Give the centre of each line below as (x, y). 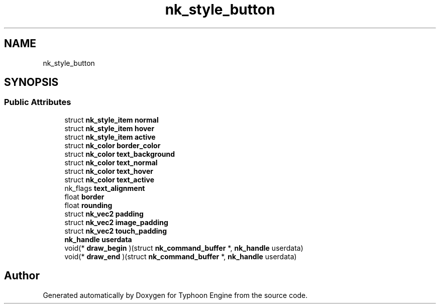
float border (84, 196)
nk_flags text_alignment (105, 188)
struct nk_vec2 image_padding (116, 222)
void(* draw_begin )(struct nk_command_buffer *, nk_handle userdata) (184, 248)
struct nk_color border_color (113, 145)
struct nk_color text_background (120, 154)
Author (22, 276)
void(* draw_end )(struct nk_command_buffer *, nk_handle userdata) (181, 256)
